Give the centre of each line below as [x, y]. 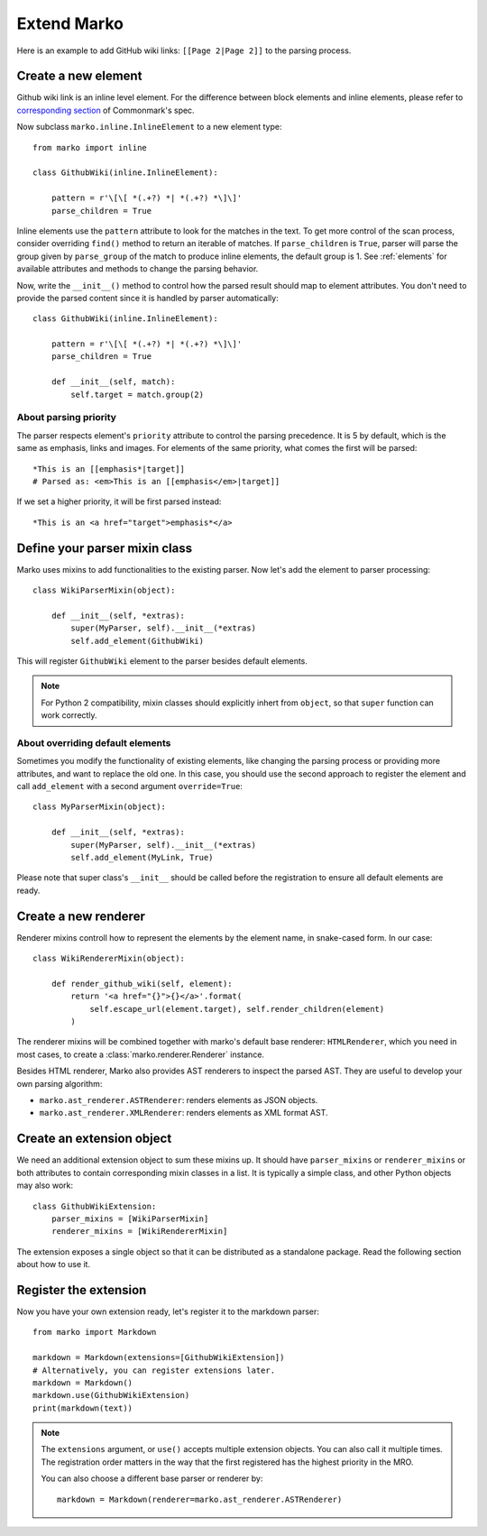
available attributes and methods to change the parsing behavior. [138, 269]
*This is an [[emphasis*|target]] [109, 469]
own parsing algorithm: [60, 1083]
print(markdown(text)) [83, 1408]
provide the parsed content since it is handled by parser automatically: [147, 298]
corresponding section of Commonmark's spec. [106, 110]
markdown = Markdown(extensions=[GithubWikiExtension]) [159, 1358]
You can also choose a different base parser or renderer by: [152, 1478]
